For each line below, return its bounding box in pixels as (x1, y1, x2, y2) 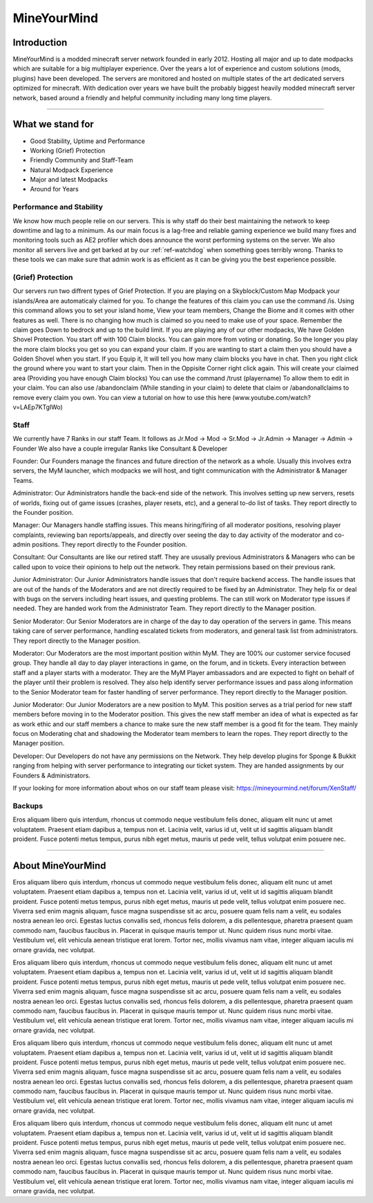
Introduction (12, 37, 68, 48)
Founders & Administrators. (12, 771, 91, 779)
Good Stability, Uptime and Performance (30, 137, 145, 145)
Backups (12, 801, 44, 811)
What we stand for (12, 118, 95, 131)
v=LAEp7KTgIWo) (12, 403, 64, 411)
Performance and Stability (12, 202, 103, 212)
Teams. (12, 476, 34, 484)
